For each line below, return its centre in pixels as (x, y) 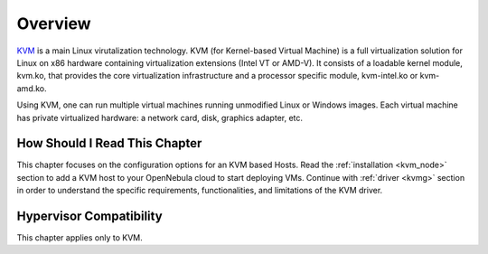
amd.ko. (32, 88)
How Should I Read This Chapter (109, 143)
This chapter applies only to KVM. (80, 238)
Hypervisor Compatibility (89, 216)
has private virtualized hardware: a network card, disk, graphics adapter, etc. (160, 118)
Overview (54, 24)
